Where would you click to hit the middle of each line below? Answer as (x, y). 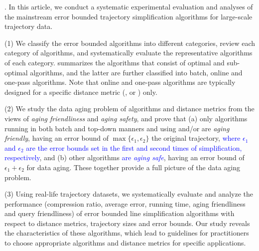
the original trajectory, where (196, 138)
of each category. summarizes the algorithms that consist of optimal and (115, 62)
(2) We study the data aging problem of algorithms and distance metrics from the (129, 109)
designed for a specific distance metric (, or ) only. (81, 92)
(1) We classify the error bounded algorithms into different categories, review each (130, 43)
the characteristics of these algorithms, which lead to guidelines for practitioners (127, 233)
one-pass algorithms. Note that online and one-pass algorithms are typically (120, 82)
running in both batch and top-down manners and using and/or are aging (117, 128)
